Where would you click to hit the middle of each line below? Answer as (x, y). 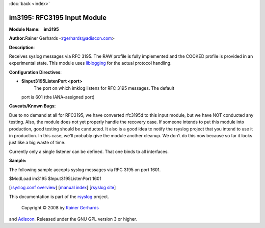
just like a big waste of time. (37, 143)
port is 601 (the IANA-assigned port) (58, 97)
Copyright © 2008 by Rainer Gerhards (60, 208)
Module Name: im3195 (34, 29)
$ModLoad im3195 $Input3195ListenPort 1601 (55, 178)
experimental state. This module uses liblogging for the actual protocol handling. (90, 63)
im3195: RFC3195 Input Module (58, 17)
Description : (22, 47)
